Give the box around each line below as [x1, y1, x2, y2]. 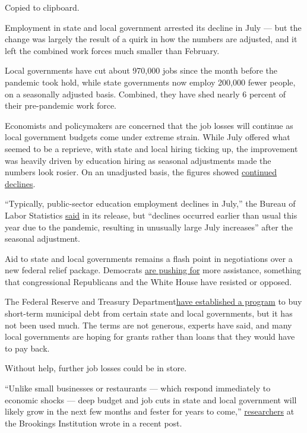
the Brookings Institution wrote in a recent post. [5, 416, 182, 429]
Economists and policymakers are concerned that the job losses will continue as [5, 119, 293, 131]
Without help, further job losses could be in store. [5, 362, 187, 374]
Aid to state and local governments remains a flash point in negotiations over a [5, 252, 293, 264]
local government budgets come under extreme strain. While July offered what [5, 131, 290, 143]
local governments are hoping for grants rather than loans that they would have [5, 330, 295, 343]
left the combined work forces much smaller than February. [5, 44, 220, 56]
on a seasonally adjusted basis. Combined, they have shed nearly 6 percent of [5, 87, 286, 100]
